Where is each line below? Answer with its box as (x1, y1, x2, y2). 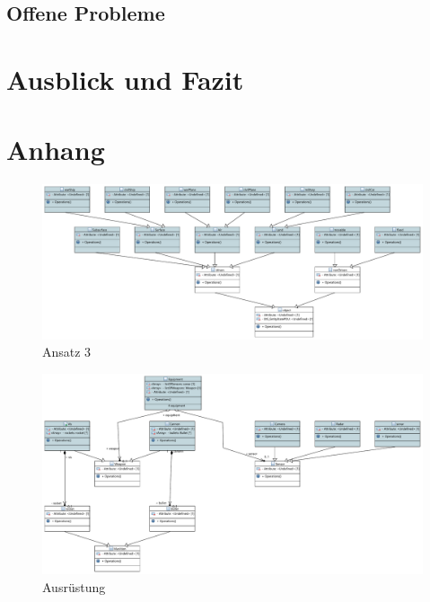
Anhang (6, 131, 105, 168)
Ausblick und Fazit (6, 60, 244, 97)
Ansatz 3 (42, 342, 92, 361)
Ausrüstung (42, 577, 106, 596)
